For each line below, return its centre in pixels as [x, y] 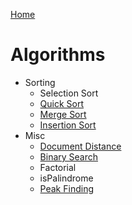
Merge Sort [63, 114]
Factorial [58, 167]
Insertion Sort [68, 125]
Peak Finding [66, 188]
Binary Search [69, 156]
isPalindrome [66, 178]
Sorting [40, 82]
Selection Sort [69, 93]
